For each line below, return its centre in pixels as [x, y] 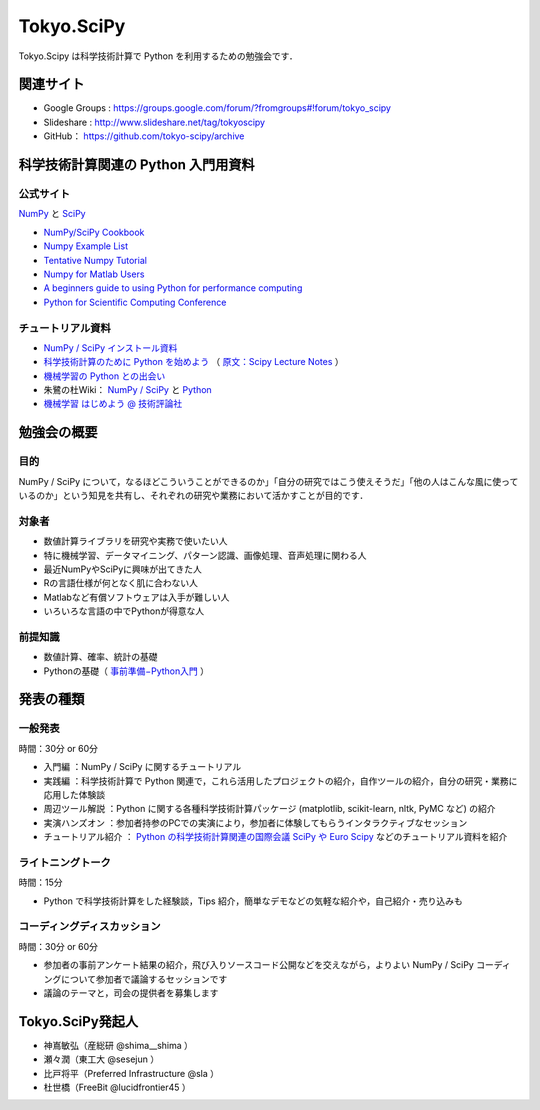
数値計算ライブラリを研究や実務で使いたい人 [135, 541]
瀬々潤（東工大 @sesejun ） [101, 1059]
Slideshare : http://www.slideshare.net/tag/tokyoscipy [154, 122]
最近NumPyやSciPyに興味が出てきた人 [122, 569]
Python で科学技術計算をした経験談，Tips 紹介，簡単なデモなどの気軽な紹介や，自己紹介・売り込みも [253, 901]
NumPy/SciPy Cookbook [94, 232]
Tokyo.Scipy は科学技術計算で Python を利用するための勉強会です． [158, 56]
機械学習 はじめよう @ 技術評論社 [113, 404]
